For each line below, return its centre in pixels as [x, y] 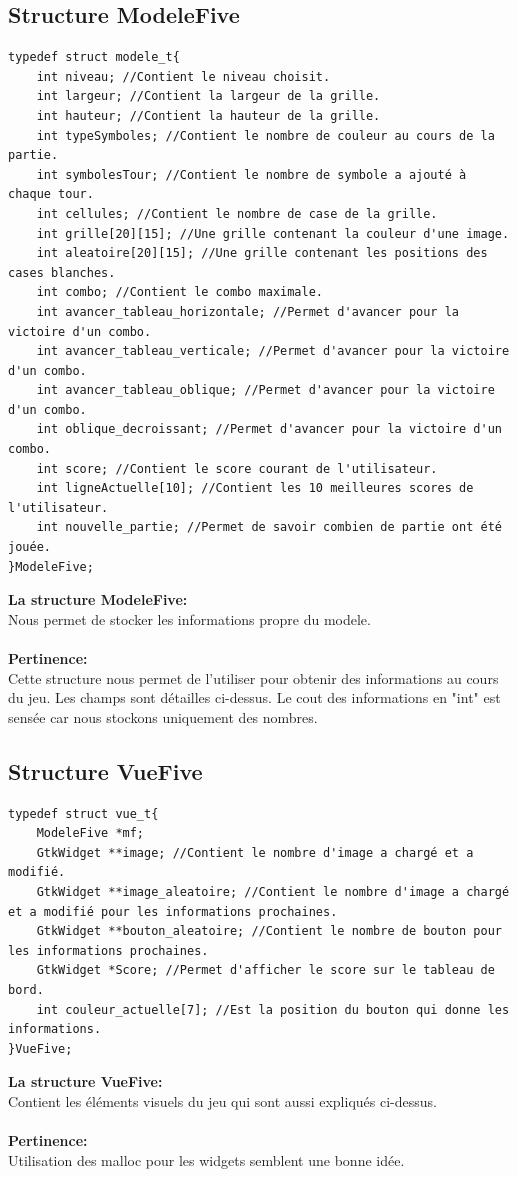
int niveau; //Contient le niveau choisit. [183, 76]
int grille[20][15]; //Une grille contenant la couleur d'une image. [273, 233]
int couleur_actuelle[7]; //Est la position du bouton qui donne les [273, 1009]
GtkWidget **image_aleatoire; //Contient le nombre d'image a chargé [273, 891]
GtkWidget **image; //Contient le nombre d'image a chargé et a [255, 852]
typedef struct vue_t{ [83, 813]
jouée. [29, 547]
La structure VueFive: [85, 1081]
